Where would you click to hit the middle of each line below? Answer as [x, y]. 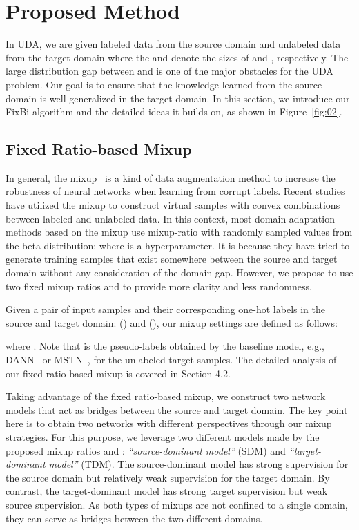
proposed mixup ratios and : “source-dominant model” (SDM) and [146, 450]
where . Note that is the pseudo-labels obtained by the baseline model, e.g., [165, 346]
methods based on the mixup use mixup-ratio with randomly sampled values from [179, 232]
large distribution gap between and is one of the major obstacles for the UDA [169, 71]
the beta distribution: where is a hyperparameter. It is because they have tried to [178, 245]
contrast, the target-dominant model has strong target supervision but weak [167, 491]
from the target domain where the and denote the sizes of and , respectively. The [177, 57]
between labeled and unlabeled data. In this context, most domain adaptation [170, 218]
